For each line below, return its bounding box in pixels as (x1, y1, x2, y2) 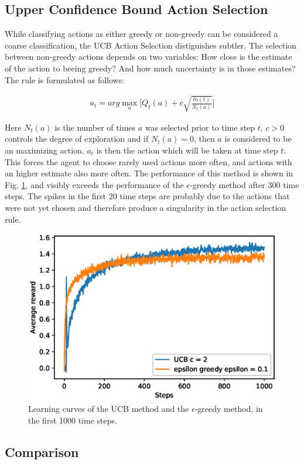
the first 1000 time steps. (28, 414, 117, 426)
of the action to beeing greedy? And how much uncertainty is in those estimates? (5, 62, 296, 74)
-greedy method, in (194, 402, 263, 415)
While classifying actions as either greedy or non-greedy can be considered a (5, 28, 278, 40)
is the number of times (54, 121, 136, 133)
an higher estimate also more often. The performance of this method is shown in (5, 167, 293, 179)
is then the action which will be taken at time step (96, 144, 278, 156)
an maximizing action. (5, 144, 84, 156)
